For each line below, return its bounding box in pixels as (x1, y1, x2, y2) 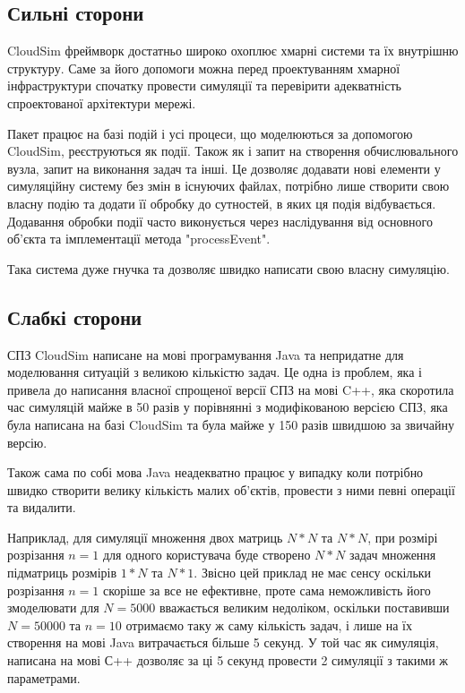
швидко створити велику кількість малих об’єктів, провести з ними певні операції (7, 480, 455, 499)
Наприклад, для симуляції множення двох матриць (7, 527, 283, 546)
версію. (7, 432, 47, 451)
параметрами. (7, 668, 81, 687)
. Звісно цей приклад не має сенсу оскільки (194, 563, 432, 582)
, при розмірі (367, 527, 438, 546)
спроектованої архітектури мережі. (7, 93, 196, 112)
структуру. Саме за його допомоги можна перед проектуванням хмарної (7, 58, 400, 77)
